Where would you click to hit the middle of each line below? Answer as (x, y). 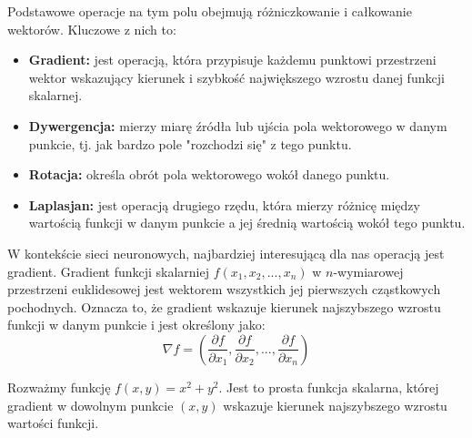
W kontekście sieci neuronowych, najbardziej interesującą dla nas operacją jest (226, 253)
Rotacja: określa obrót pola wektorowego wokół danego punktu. (209, 174)
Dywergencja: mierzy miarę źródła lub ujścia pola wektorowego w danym (238, 125)
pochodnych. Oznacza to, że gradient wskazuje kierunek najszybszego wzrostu (224, 306)
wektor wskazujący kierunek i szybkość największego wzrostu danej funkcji (236, 77)
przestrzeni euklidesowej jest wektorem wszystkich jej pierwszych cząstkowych (224, 289)
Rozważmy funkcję (59, 387)
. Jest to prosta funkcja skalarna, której (329, 387)
